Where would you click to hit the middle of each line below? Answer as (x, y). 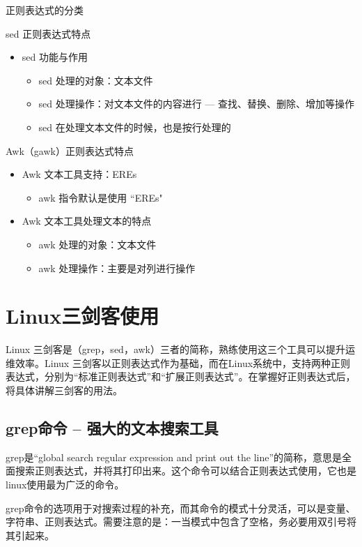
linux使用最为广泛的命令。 (65, 485)
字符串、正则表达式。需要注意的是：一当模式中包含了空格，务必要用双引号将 (181, 522)
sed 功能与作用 (55, 57)
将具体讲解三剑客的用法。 (64, 390)
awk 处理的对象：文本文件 (97, 244)
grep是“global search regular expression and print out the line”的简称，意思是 (174, 457)
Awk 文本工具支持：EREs (79, 174)
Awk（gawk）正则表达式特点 (70, 150)
